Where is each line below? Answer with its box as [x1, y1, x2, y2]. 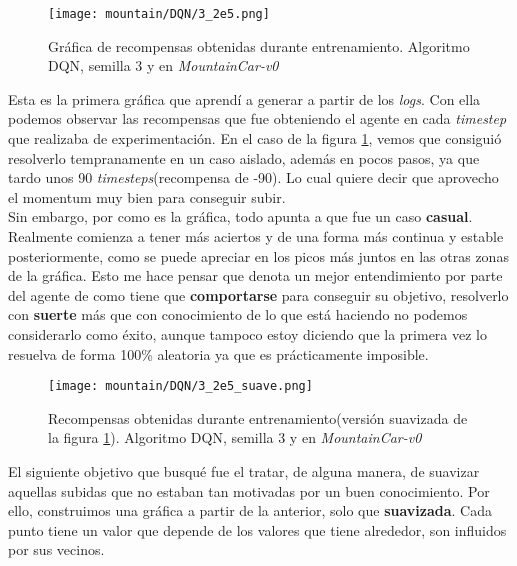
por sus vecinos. [8, 539, 105, 560]
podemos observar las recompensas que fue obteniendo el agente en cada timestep [8, 108, 507, 129]
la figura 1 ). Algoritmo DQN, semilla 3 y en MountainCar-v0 [48, 427, 422, 448]
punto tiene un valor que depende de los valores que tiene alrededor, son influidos [8, 519, 507, 540]
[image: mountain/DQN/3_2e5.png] [48, 7, 270, 21]
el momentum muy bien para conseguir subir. [8, 186, 286, 207]
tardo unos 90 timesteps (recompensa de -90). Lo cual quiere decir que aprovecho [8, 167, 499, 188]
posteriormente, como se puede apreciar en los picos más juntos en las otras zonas [8, 245, 509, 266]
